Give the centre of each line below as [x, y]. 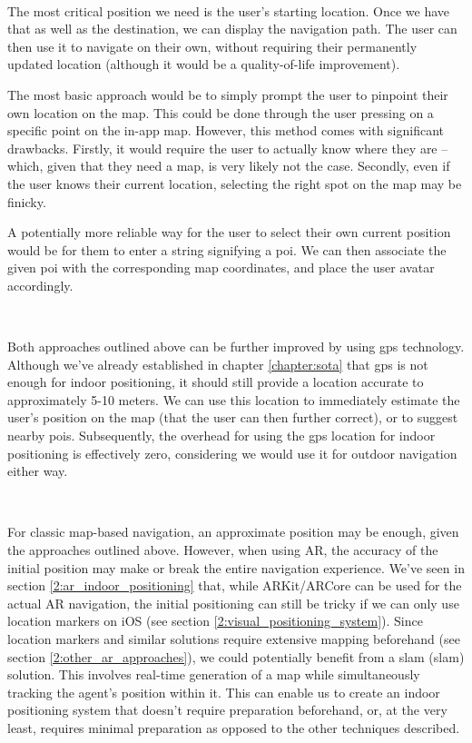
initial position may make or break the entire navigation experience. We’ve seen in [236, 567]
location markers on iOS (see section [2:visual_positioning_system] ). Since [215, 621]
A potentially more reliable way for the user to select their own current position [229, 232]
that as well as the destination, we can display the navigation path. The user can [232, 29]
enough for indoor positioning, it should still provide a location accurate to [216, 382]
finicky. [27, 201]
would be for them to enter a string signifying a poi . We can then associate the [227, 249]
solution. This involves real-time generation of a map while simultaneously [214, 674]
